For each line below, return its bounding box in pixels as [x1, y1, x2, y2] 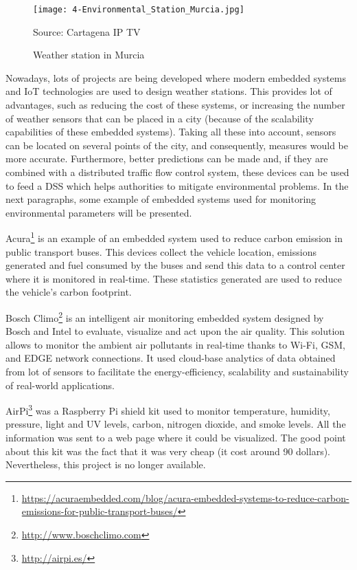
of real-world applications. [5, 377, 115, 392]
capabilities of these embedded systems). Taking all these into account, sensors [5, 124, 336, 139]
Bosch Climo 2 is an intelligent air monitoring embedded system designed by [5, 309, 324, 325]
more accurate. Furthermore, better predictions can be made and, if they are [5, 151, 328, 166]
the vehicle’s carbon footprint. [5, 285, 132, 299]
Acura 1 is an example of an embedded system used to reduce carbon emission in [5, 229, 343, 245]
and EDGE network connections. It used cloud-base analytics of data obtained [5, 351, 336, 365]
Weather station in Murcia [33, 47, 145, 62]
